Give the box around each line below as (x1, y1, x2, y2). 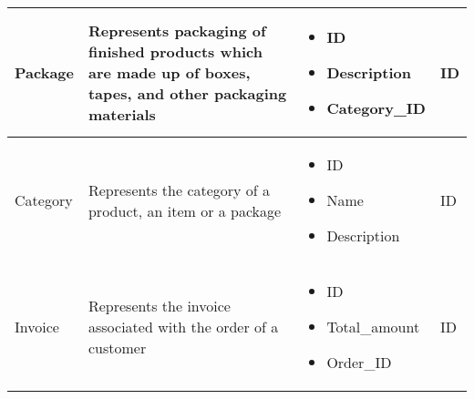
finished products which (88, 41, 263, 62)
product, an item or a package (88, 199, 282, 221)
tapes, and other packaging (88, 83, 287, 104)
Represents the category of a (88, 179, 271, 200)
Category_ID (326, 97, 426, 118)
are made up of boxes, (88, 62, 251, 83)
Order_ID (326, 352, 392, 373)
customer (88, 337, 147, 358)
